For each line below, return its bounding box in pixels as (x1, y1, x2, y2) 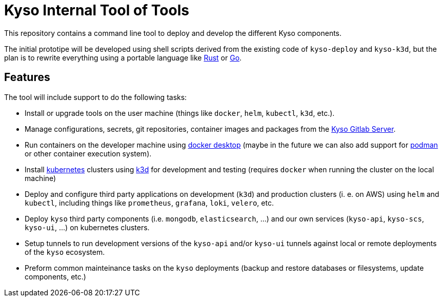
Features (4, 71, 50, 84)
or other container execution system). (25, 149, 152, 158)
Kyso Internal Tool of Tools (4, 2, 189, 19)
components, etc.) (25, 272, 86, 281)
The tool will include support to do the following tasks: (4, 92, 187, 102)
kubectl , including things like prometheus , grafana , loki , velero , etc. (25, 198, 274, 207)
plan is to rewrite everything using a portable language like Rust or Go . (4, 53, 242, 62)
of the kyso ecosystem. (25, 247, 105, 256)
